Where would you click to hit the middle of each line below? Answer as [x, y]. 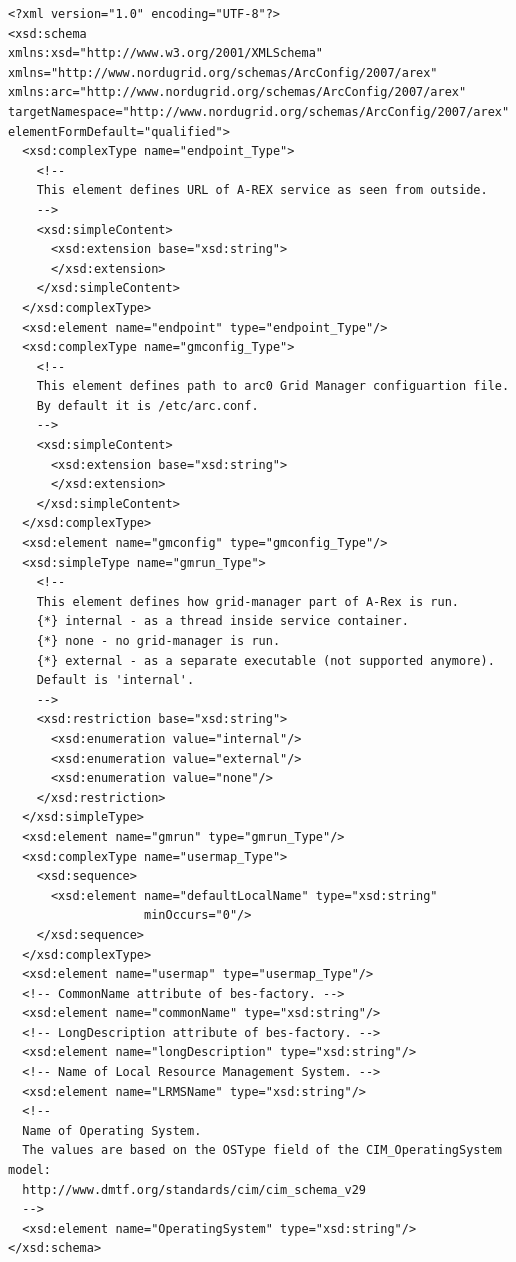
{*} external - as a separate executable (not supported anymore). [265, 660]
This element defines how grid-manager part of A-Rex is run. [248, 601]
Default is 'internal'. [115, 680]
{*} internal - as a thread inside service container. [222, 621]
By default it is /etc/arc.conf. [147, 405]
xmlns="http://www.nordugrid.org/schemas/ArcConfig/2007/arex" [223, 72]
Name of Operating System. [112, 1130]
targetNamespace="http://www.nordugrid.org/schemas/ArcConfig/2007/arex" [259, 111]
